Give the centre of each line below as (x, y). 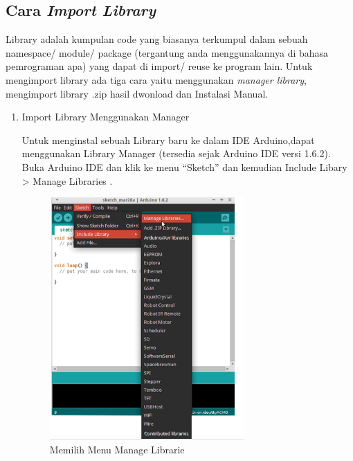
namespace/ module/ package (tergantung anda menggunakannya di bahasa (167, 52)
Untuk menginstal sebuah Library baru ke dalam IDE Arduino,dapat (168, 139)
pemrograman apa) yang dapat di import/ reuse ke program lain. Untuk (159, 66)
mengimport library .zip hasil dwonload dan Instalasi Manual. (137, 93)
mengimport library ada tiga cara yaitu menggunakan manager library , (156, 79)
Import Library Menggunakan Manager (106, 117)
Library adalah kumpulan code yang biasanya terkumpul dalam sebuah (157, 39)
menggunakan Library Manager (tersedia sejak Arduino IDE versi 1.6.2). (176, 153)
